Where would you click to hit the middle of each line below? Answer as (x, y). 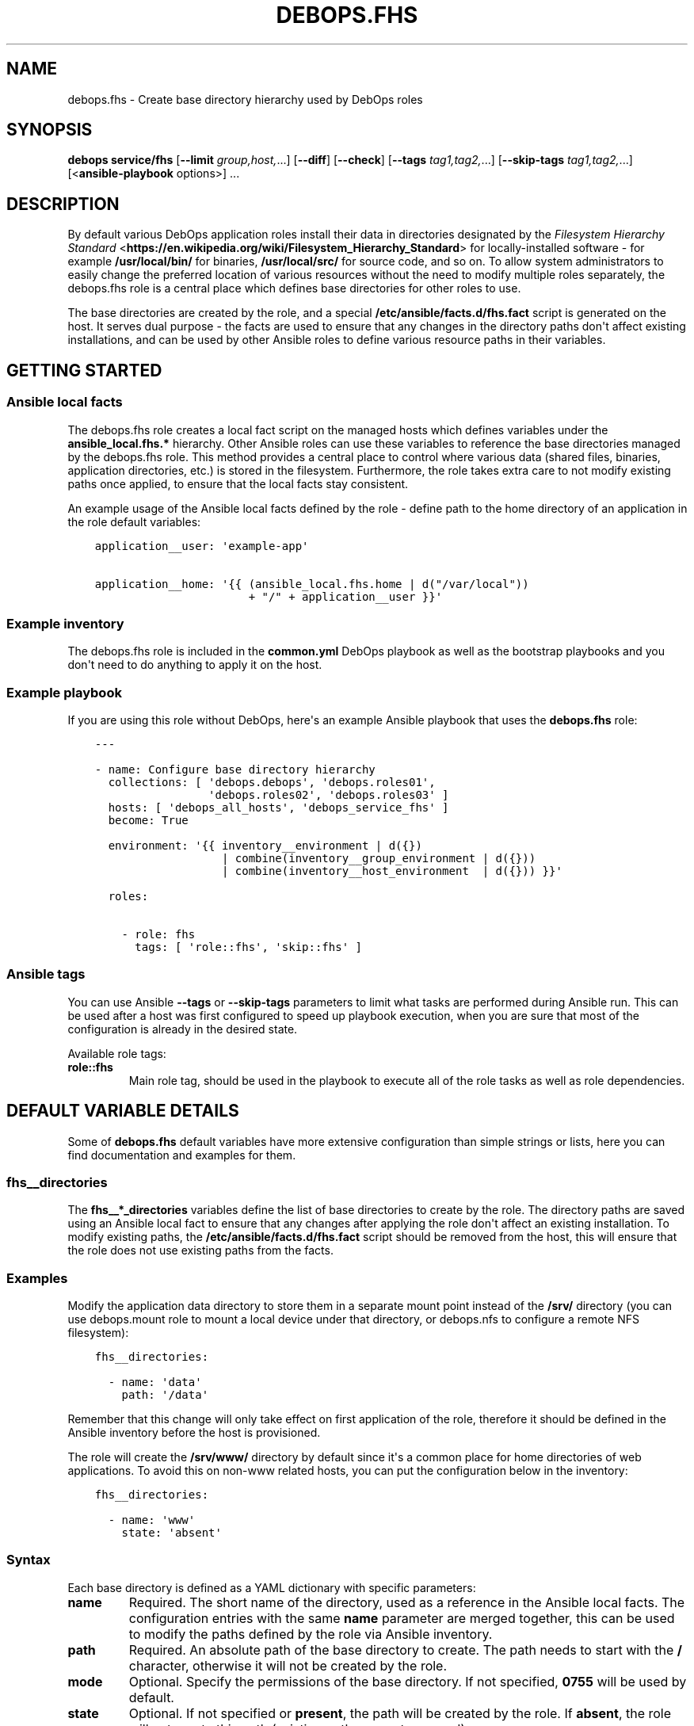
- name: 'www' (152, 1520)
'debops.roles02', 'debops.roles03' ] (329, 795)
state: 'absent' (172, 1533)
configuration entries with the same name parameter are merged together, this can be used (402, 1618)
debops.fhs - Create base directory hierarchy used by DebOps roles (245, 99)
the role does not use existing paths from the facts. (200, 1251)
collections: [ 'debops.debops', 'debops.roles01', (272, 782)
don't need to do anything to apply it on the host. (195, 665)
